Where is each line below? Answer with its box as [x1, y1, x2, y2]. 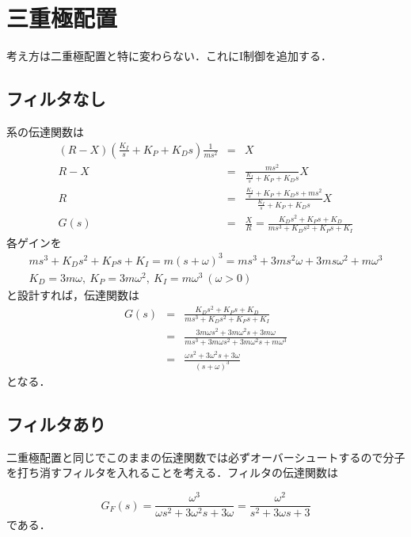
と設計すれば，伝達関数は [6, 287, 139, 303]
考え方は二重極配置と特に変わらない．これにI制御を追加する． [6, 48, 333, 64]
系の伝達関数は [6, 123, 84, 139]
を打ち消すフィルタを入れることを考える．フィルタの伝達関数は [6, 464, 339, 481]
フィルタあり [6, 412, 106, 436]
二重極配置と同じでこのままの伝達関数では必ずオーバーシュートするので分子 [6, 448, 405, 465]
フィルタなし [6, 86, 106, 111]
